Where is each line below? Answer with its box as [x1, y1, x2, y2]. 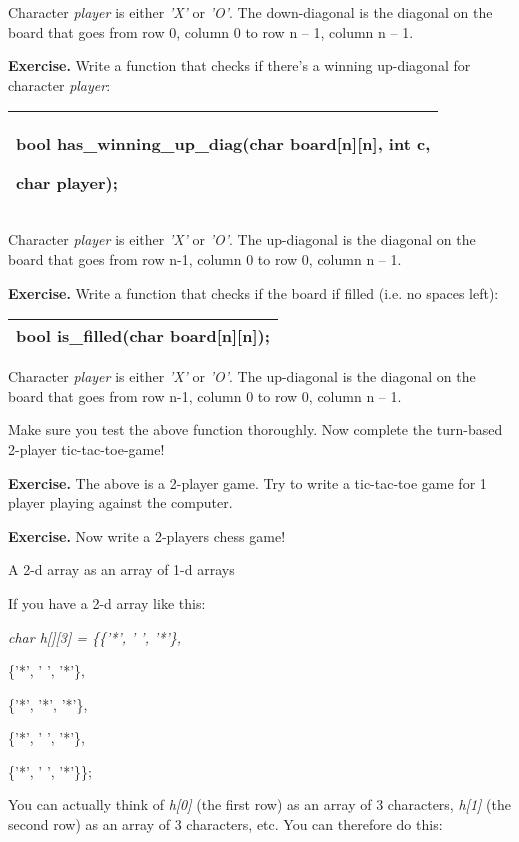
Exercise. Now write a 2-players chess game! [8, 525, 286, 546]
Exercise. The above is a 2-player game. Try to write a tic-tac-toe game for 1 [8, 472, 487, 493]
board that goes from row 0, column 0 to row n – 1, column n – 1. [8, 21, 414, 42]
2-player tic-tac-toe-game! [8, 438, 165, 459]
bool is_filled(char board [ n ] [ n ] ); [16, 324, 270, 348]
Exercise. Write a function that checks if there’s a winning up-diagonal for [8, 55, 471, 76]
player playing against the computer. [8, 492, 233, 513]
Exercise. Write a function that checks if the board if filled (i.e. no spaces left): [8, 282, 499, 303]
